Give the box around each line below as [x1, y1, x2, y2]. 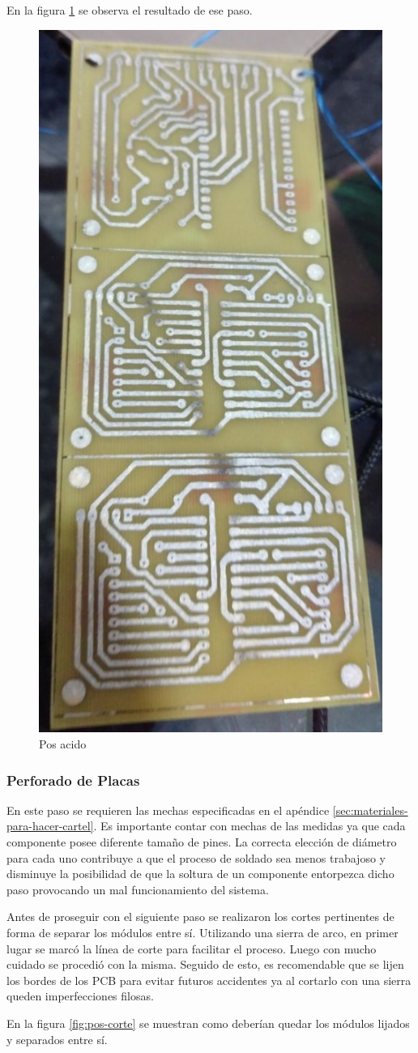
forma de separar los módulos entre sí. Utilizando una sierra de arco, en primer [6, 924, 399, 940]
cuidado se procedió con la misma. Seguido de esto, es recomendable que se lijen [6, 956, 404, 973]
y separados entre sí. [6, 1030, 108, 1047]
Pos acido [39, 735, 87, 752]
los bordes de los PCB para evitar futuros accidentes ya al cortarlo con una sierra [6, 971, 412, 988]
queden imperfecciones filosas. [6, 987, 154, 1004]
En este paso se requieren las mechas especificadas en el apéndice [6, 801, 330, 818]
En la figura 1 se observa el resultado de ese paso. [6, 2, 253, 18]
